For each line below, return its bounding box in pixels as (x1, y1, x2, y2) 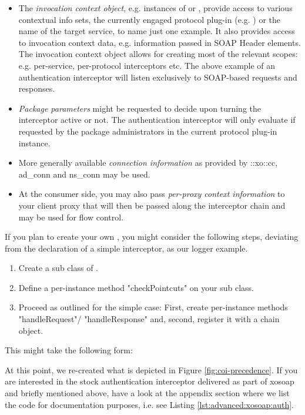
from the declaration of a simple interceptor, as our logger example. (5, 242, 248, 254)
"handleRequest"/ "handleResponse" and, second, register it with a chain (18, 313, 280, 325)
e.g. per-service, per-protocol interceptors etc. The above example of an (18, 59, 276, 71)
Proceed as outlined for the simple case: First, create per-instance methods (18, 301, 288, 313)
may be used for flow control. (18, 210, 124, 223)
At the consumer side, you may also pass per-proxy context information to (18, 188, 285, 200)
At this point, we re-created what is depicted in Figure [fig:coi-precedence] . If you (5, 363, 298, 376)
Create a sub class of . (18, 262, 98, 274)
